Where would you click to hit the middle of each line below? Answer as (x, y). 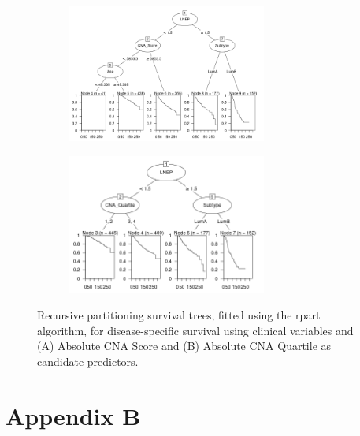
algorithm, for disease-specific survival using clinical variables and (195, 330)
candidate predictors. (88, 361)
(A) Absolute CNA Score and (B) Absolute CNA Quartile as (184, 346)
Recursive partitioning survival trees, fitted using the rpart (179, 315)
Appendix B (73, 415)
